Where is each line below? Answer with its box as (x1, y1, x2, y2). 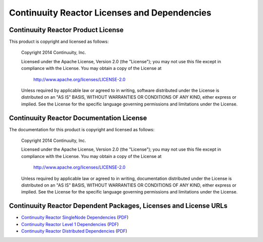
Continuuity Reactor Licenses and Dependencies (9, 7, 211, 18)
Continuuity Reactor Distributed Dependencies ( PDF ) (21, 228, 128, 234)
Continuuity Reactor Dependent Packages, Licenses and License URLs (9, 202, 227, 210)
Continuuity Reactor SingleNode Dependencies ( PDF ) (21, 214, 129, 221)
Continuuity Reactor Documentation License (9, 114, 147, 122)
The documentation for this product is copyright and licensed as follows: (9, 126, 155, 132)
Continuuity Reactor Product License (9, 26, 124, 34)
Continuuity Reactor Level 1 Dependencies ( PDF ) (21, 221, 119, 227)
